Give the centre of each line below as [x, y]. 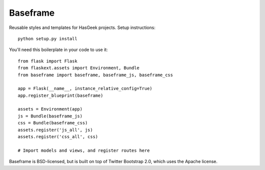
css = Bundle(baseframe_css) [53, 123]
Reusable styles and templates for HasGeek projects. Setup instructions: [82, 28]
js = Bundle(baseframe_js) [50, 116]
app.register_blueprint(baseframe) [61, 95]
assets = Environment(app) [50, 109]
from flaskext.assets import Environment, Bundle [79, 68]
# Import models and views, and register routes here [84, 150]
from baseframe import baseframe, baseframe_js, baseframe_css [95, 75]
